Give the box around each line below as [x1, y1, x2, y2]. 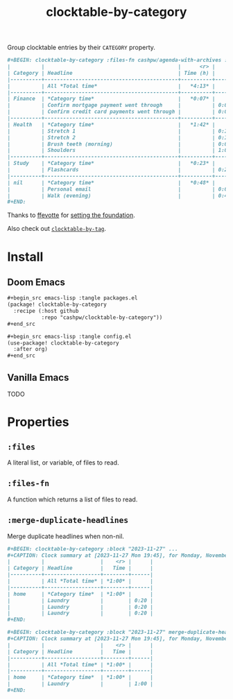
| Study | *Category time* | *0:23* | [7, 160, 216, 167]
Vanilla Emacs [7, 372, 69, 383]
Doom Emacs [7, 276, 66, 288]
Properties [7, 414, 69, 430]
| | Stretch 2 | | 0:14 [7, 134, 231, 141]
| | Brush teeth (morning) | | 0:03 [7, 140, 231, 148]
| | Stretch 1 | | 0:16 [7, 128, 231, 135]
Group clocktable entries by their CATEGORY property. [7, 43, 156, 52]
